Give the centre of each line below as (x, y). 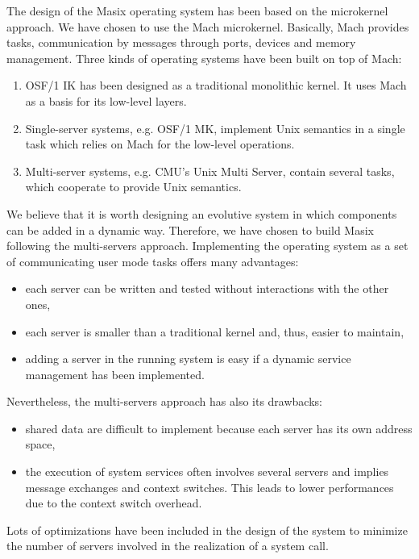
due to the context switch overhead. (114, 503)
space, (40, 444)
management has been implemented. (115, 374)
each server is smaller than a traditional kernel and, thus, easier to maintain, (215, 331)
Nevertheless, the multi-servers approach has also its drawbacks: (164, 401)
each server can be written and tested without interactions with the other (207, 288)
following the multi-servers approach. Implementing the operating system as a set (207, 246)
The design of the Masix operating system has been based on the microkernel (197, 10)
